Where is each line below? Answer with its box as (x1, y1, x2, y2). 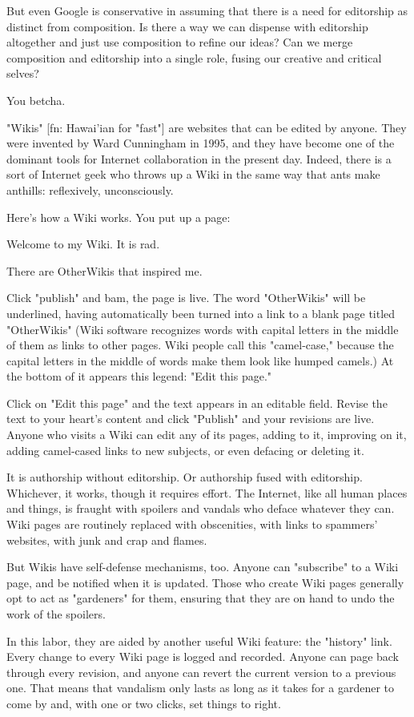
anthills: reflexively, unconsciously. (6, 181, 174, 198)
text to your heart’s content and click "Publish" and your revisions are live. (6, 410, 375, 427)
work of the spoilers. (6, 606, 106, 622)
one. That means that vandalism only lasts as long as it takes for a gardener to (6, 679, 395, 696)
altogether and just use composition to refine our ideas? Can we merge (6, 34, 353, 50)
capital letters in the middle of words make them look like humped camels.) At (6, 352, 394, 369)
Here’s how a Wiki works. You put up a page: (6, 208, 231, 225)
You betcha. (6, 91, 66, 108)
